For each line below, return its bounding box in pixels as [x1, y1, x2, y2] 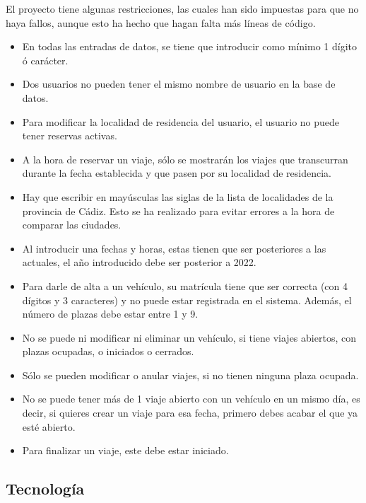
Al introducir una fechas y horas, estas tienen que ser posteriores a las [22, 241, 326, 255]
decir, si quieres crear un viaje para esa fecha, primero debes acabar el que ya [22, 405, 358, 420]
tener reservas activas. [22, 128, 117, 143]
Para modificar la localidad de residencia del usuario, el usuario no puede [22, 114, 340, 129]
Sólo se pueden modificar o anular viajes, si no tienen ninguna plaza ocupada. [22, 367, 359, 382]
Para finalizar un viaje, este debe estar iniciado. [22, 443, 229, 458]
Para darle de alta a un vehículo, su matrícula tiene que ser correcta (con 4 [22, 278, 348, 293]
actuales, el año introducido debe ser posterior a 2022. [22, 255, 256, 270]
